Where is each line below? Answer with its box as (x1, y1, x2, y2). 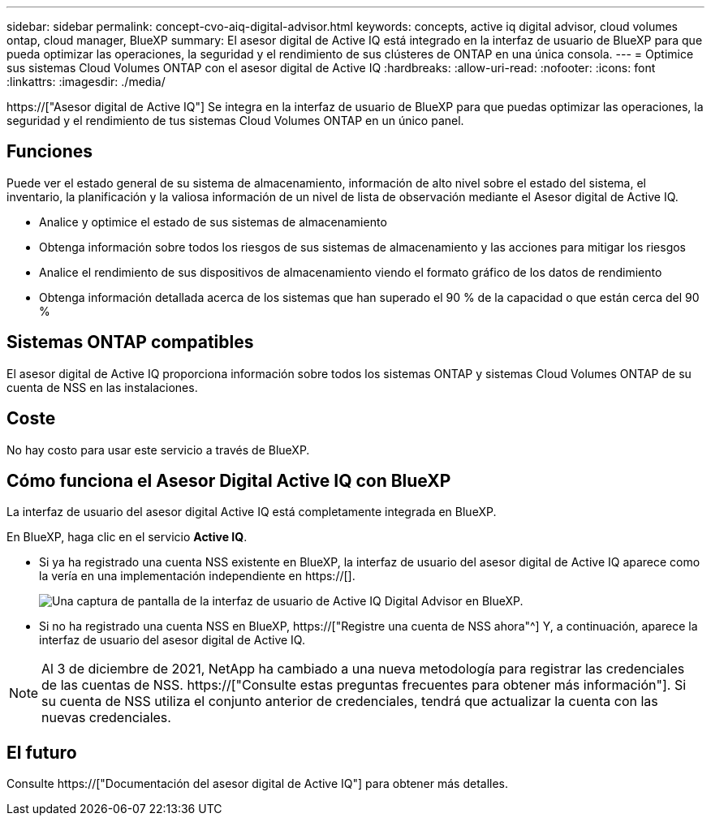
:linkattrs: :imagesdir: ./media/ (6, 75, 166, 88)
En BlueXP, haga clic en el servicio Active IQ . (6, 530, 248, 544)
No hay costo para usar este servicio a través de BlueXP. (6, 442, 310, 457)
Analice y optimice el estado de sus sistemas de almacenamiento (39, 214, 387, 229)
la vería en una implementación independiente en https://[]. (39, 569, 355, 583)
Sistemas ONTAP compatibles (6, 332, 254, 353)
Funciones (6, 141, 93, 162)
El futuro (6, 742, 77, 763)
